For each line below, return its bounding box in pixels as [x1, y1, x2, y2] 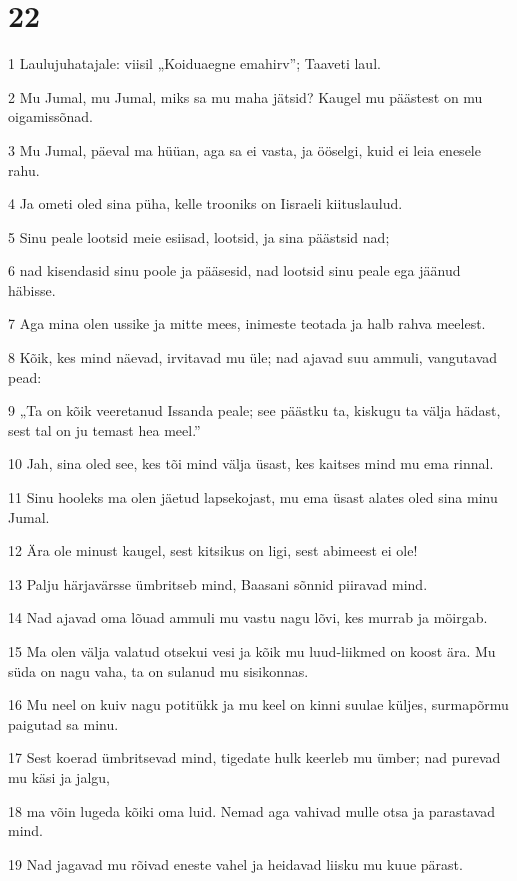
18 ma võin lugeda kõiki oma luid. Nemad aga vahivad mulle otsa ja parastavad [8, 800, 496, 821]
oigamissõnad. [8, 106, 93, 127]
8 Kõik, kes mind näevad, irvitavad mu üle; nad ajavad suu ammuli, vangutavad [8, 347, 498, 368]
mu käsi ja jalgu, [8, 766, 110, 787]
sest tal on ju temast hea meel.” [8, 419, 201, 440]
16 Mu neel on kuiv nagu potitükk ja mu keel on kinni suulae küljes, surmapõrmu [8, 694, 509, 715]
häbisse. [8, 279, 56, 300]
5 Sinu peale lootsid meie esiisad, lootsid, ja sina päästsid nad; [8, 226, 390, 247]
